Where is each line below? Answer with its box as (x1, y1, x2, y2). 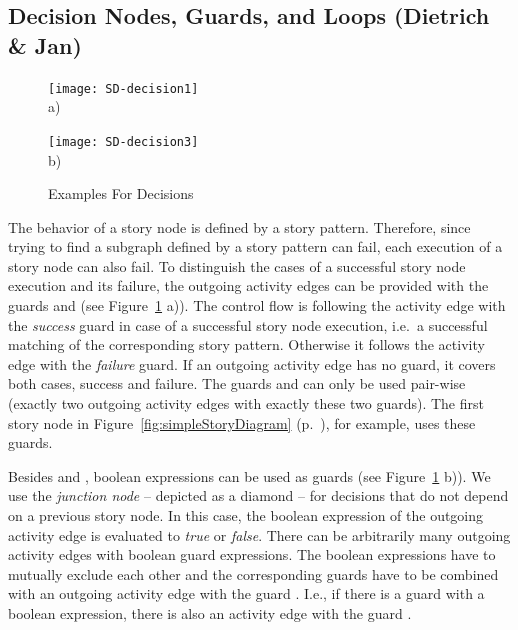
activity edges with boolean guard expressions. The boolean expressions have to (8, 544, 496, 565)
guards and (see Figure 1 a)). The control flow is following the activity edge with (8, 295, 506, 316)
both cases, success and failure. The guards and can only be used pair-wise (8, 373, 466, 394)
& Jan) (8, 29, 82, 60)
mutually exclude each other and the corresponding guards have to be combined (8, 563, 499, 584)
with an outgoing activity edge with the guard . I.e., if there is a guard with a (8, 583, 485, 604)
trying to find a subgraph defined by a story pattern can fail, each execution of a (8, 236, 503, 257)
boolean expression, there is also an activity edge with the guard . (8, 602, 412, 623)
